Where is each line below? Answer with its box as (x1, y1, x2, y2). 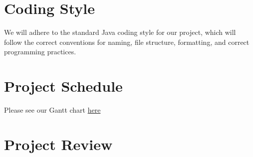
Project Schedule (4, 76, 123, 96)
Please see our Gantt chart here (4, 105, 101, 115)
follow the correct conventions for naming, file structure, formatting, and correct (4, 36, 250, 47)
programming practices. (4, 46, 76, 57)
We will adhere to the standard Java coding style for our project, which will (4, 27, 236, 37)
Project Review (4, 134, 113, 154)
